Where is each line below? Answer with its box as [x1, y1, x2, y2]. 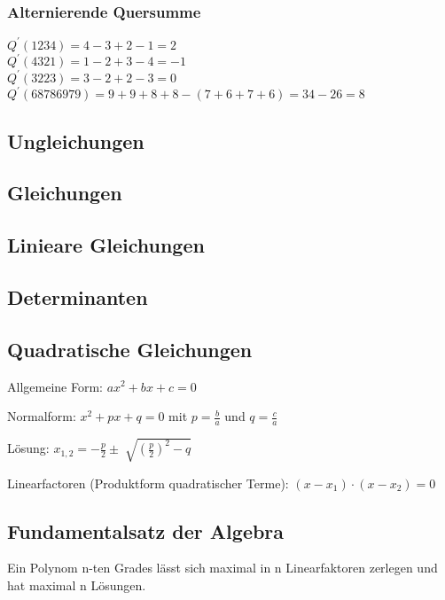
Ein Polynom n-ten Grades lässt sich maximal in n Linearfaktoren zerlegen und [7, 558, 438, 577]
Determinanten [7, 283, 148, 310]
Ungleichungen [7, 127, 144, 154]
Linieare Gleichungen [7, 231, 205, 259]
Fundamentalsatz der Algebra [7, 517, 285, 544]
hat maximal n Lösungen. [7, 575, 146, 594]
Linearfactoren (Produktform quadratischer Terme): [7, 473, 289, 492]
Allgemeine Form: [7, 377, 103, 395]
